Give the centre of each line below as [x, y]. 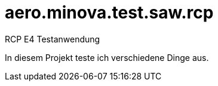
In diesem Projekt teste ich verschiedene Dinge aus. [107, 57]
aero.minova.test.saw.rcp [109, 13]
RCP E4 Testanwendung [53, 39]
